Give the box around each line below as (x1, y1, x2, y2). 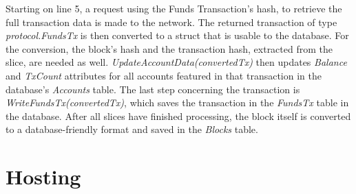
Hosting (6, 162, 81, 191)
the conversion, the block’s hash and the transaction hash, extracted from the (6, 41, 333, 56)
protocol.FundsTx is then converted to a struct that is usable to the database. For (6, 28, 349, 43)
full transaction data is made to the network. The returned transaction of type (6, 14, 337, 29)
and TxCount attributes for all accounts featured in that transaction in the (6, 68, 322, 82)
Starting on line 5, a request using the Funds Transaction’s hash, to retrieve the (6, 1, 342, 15)
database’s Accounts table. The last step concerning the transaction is (6, 82, 300, 96)
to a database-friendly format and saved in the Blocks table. (6, 122, 258, 136)
